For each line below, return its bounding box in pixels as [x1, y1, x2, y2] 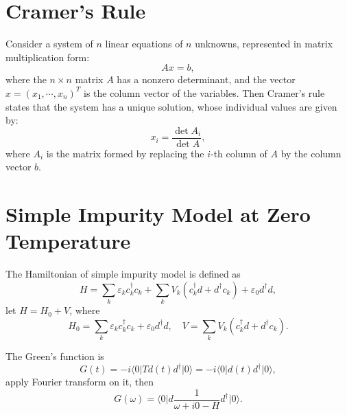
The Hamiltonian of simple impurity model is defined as [5, 267, 241, 281]
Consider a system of [5, 36, 93, 51]
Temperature [5, 227, 131, 255]
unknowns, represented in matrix [195, 36, 333, 51]
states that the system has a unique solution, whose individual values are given [5, 99, 337, 113]
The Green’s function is [5, 349, 104, 363]
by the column [280, 146, 342, 160]
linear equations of [105, 36, 183, 51]
